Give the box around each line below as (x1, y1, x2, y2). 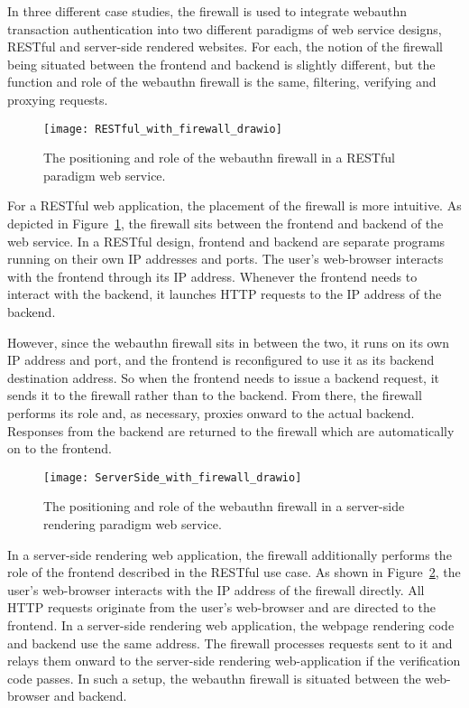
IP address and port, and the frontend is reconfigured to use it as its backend (7, 350, 435, 369)
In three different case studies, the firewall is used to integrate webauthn (7, 2, 408, 20)
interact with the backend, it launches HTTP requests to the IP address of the (7, 284, 442, 303)
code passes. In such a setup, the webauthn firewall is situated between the (7, 668, 421, 687)
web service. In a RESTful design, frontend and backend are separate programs (7, 231, 446, 250)
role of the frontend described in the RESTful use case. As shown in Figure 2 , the (7, 563, 461, 582)
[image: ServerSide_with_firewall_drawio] (43, 470, 302, 484)
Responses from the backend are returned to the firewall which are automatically (7, 421, 455, 440)
